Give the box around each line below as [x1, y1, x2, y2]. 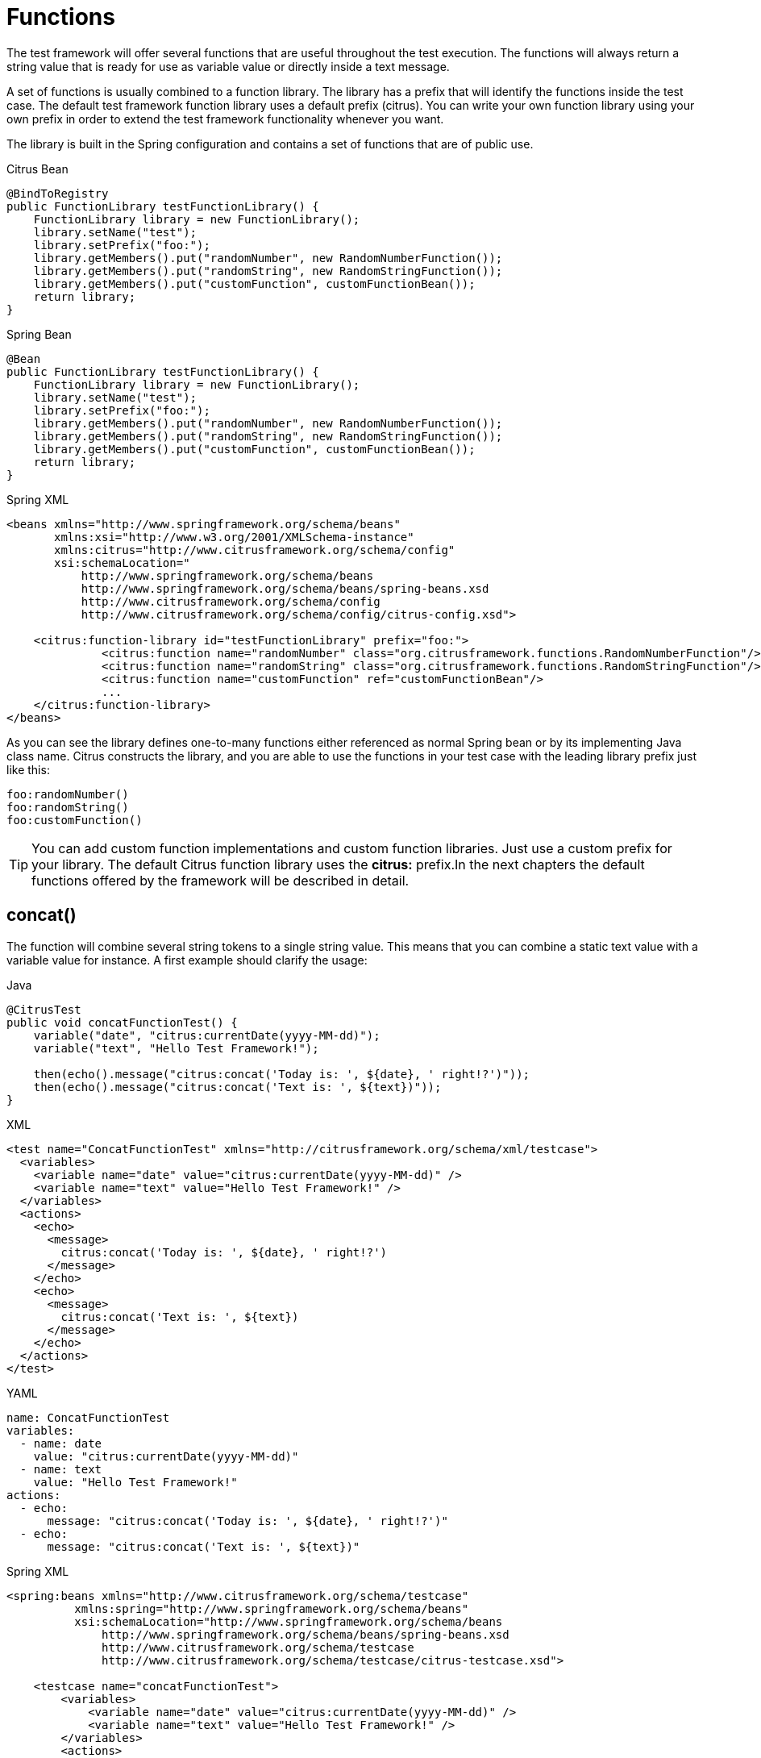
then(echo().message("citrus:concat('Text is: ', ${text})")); [33, 1080, 442, 1094]
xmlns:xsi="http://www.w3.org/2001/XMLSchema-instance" [54, 530, 414, 544]
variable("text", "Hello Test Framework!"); [33, 1041, 319, 1055]
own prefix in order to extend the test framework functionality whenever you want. [6, 111, 444, 126]
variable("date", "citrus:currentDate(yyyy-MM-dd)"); [33, 1028, 380, 1042]
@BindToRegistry [6, 186, 109, 200]
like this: [6, 762, 50, 777]
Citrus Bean [6, 161, 69, 176]
